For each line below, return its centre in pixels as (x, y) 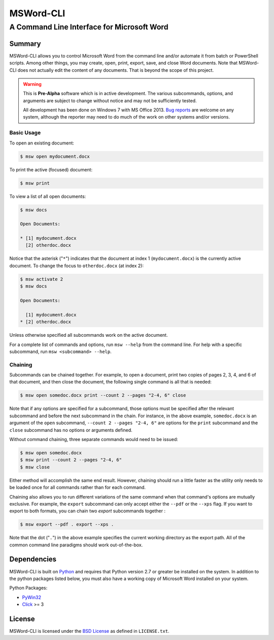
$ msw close (35, 467)
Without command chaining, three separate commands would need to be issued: (94, 439)
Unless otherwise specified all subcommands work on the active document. (89, 335)
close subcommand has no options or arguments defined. (71, 430)
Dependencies (33, 559)
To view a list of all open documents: (48, 196)
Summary (25, 43)
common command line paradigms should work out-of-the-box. (76, 545)
